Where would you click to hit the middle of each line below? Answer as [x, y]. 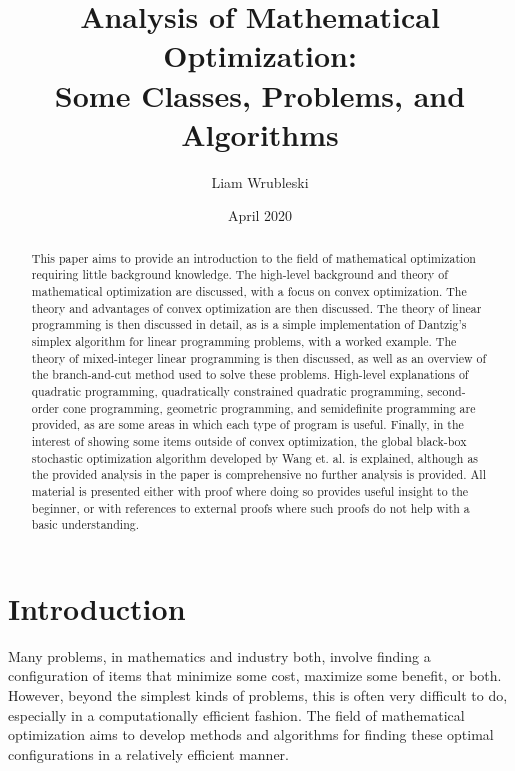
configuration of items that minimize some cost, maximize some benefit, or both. [255, 675]
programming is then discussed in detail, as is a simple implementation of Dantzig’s [249, 324]
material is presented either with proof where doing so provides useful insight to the [250, 490]
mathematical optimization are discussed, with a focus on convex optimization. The [249, 290]
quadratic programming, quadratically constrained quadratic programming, [227, 390]
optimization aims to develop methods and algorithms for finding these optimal [251, 734]
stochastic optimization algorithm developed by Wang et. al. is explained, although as [255, 457]
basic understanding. [85, 524]
